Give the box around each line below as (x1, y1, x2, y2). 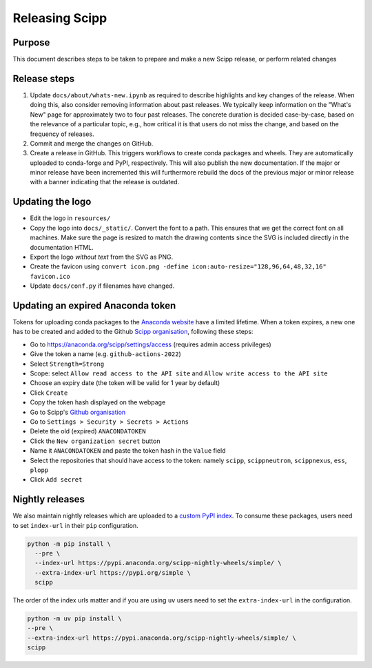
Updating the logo (12, 196, 92, 208)
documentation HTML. (30, 243, 94, 251)
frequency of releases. (30, 130, 94, 138)
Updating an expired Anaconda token (12, 299, 176, 311)
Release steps (12, 72, 75, 84)
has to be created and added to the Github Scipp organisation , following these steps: (12, 328, 254, 336)
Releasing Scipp (12, 10, 107, 26)
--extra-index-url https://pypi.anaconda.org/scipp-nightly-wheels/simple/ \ (27, 633, 296, 642)
